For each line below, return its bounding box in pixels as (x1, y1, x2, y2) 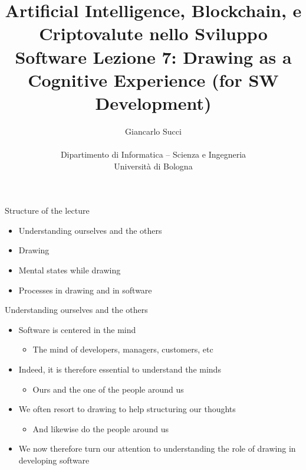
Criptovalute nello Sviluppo (39, 21, 268, 45)
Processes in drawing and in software (18, 283, 152, 296)
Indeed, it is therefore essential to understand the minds (18, 363, 221, 375)
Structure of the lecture (5, 204, 90, 217)
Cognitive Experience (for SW (28, 67, 279, 92)
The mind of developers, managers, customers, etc (32, 343, 213, 355)
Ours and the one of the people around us (32, 383, 184, 395)
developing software (18, 453, 90, 466)
